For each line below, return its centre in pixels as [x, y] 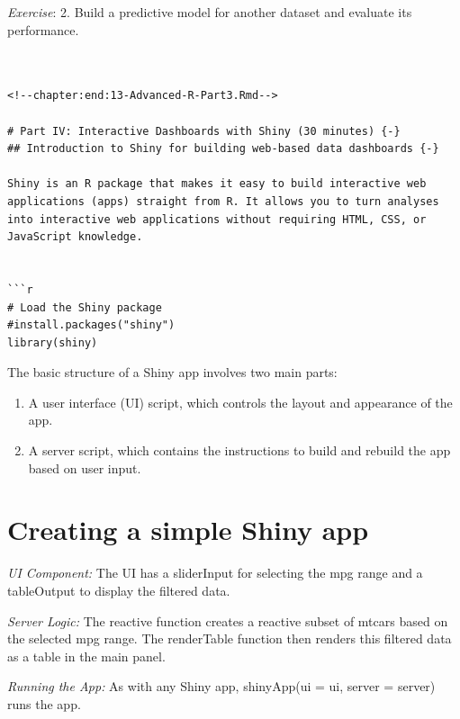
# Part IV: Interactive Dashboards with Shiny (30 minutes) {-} [204, 131]
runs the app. [44, 703]
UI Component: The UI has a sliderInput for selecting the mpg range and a [215, 573]
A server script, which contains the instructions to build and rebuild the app [239, 450]
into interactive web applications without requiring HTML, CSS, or [217, 219]
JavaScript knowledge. [75, 237]
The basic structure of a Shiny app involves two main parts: [172, 372]
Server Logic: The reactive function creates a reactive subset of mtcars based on [228, 620]
